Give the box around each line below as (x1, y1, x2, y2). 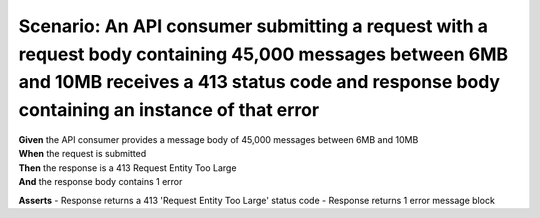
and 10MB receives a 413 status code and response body (18, 71, 500, 94)
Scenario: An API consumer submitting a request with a (18, 15, 489, 37)
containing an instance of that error (18, 99, 320, 122)
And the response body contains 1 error (18, 176, 183, 188)
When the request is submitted (18, 148, 147, 160)
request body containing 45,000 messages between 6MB (18, 43, 509, 65)
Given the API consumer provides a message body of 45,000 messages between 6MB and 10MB (18, 133, 419, 145)
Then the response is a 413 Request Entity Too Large (18, 161, 237, 174)
